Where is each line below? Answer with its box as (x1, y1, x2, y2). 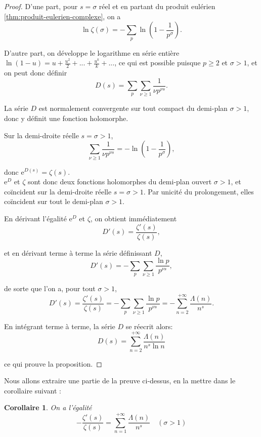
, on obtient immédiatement (90, 213, 177, 223)
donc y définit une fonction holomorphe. (4, 113, 128, 124)
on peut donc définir (4, 67, 67, 77)
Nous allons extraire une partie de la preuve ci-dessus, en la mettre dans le (4, 375, 236, 386)
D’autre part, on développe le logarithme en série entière (4, 47, 180, 58)
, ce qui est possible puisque (114, 57, 201, 68)
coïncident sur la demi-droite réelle (4, 186, 112, 196)
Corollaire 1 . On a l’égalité (4, 402, 92, 413)
